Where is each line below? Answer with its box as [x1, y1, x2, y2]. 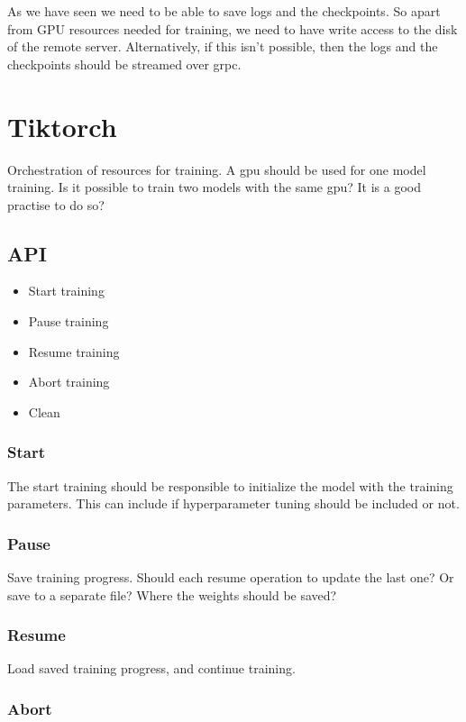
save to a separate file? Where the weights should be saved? [7, 585, 337, 604]
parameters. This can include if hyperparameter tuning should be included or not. [7, 494, 460, 513]
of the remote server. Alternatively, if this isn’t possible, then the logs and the [7, 37, 438, 56]
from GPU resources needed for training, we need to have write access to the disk [7, 19, 458, 38]
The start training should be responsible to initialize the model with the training [7, 476, 453, 495]
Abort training [28, 372, 110, 391]
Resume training [28, 342, 120, 361]
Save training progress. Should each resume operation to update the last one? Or [7, 568, 454, 587]
